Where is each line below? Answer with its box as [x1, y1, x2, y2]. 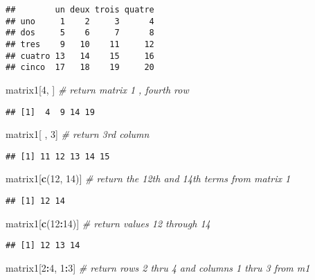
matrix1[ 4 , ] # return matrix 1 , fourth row [6, 82, 189, 96]
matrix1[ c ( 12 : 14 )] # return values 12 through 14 [6, 216, 210, 230]
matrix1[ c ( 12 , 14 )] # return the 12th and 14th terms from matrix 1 [6, 171, 291, 186]
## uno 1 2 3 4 [6, 16, 154, 26]
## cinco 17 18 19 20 [6, 62, 154, 73]
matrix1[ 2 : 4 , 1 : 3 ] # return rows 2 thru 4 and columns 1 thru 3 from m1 [6, 260, 310, 274]
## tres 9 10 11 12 [6, 39, 154, 49]
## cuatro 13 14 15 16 [6, 51, 154, 61]
